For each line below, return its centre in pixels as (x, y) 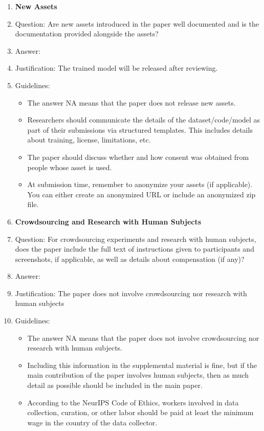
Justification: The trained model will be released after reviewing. (116, 68)
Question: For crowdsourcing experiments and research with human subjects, (136, 239)
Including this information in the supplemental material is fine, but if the (142, 365)
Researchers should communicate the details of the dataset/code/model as (144, 120)
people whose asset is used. (70, 167)
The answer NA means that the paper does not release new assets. (131, 102)
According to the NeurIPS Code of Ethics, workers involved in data (133, 402)
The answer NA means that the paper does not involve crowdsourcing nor (143, 337)
